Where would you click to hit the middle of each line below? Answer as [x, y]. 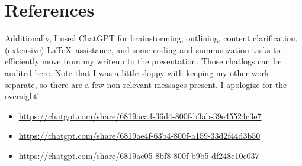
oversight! [22, 96]
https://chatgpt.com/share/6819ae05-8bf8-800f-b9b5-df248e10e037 [139, 155]
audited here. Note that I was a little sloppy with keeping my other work [137, 72]
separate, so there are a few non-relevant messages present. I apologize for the [146, 84]
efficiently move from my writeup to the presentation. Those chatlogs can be [143, 61]
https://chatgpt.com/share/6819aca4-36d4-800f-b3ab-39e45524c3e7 [140, 115]
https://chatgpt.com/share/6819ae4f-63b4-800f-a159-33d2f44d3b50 [139, 136]
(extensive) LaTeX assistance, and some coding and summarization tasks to [143, 49]
